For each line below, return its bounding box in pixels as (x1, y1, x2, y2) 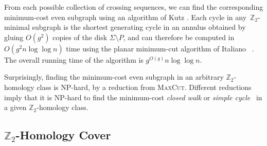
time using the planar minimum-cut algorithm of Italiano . (66, 43, 254, 53)
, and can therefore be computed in (123, 31, 235, 42)
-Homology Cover (15, 127, 111, 143)
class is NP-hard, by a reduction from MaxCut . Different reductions (37, 81, 252, 92)
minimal (4, 22, 30, 32)
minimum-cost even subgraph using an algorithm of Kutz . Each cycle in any (4, 11, 247, 22)
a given (4, 102, 27, 113)
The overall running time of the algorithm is (4, 54, 144, 65)
